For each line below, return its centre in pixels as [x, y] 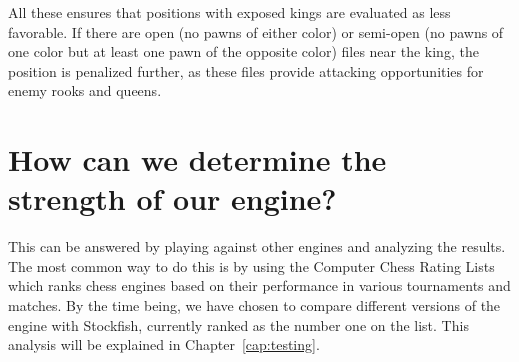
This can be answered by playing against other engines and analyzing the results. [257, 246]
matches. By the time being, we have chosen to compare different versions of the [254, 305]
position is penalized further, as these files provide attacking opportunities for [246, 70]
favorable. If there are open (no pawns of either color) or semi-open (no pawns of [256, 31]
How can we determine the [197, 159]
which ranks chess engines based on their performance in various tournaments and [259, 285]
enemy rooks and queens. [85, 90]
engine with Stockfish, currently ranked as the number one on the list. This [238, 324]
